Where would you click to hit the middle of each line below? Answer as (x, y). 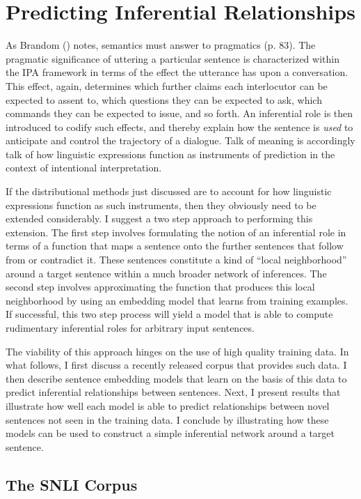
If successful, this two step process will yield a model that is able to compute (169, 314)
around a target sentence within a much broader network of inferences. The (166, 273)
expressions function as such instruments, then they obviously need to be (161, 205)
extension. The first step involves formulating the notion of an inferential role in (176, 232)
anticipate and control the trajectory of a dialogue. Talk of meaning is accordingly (180, 140)
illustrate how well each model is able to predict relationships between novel (168, 405)
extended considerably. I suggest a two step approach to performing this (159, 218)
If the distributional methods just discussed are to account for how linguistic (169, 191)
